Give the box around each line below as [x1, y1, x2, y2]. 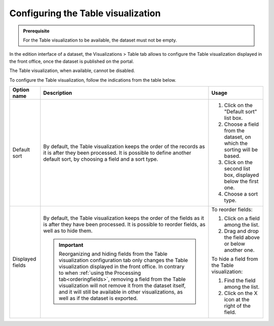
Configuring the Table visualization [9, 8, 161, 19]
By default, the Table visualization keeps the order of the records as [43, 142, 205, 150]
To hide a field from [211, 255, 258, 262]
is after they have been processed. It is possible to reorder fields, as [43, 221, 205, 228]
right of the [224, 302, 251, 309]
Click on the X [224, 289, 258, 297]
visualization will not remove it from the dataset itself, [58, 282, 186, 289]
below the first [224, 177, 259, 185]
